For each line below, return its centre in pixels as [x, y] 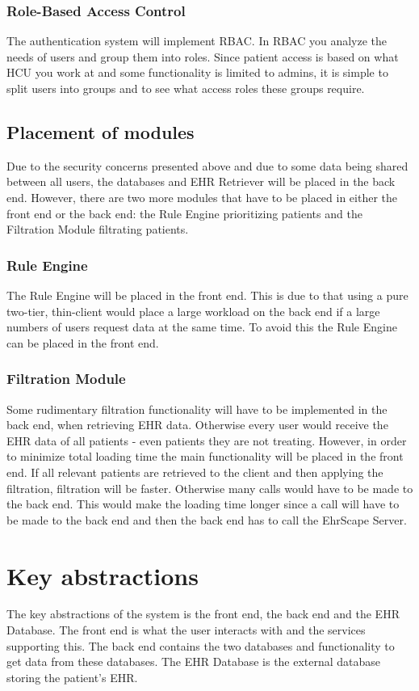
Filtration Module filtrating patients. [98, 229]
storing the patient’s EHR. [72, 677]
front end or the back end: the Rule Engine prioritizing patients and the [184, 213]
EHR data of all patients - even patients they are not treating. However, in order [207, 440]
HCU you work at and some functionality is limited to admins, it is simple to [197, 72]
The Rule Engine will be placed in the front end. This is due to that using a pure [207, 295]
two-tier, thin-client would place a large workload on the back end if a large [193, 311]
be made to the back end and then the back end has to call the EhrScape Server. [207, 519]
